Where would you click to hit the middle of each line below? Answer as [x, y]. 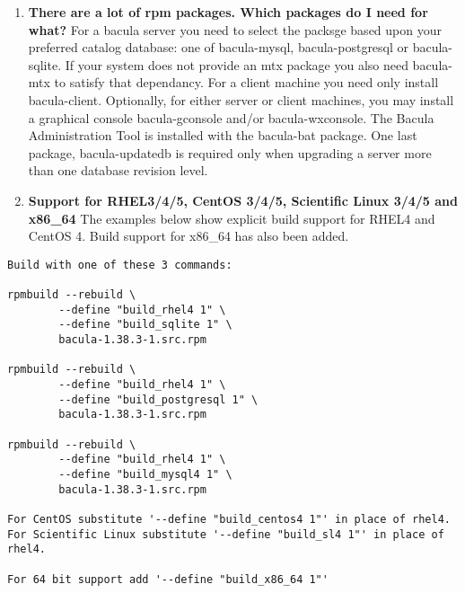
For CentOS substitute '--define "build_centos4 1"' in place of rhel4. [229, 519]
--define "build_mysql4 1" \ [145, 474]
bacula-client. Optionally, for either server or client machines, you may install [241, 99]
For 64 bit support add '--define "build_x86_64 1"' [168, 579]
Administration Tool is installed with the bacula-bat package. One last [223, 135]
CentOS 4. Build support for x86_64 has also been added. [189, 236]
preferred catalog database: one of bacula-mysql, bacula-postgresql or [219, 47]
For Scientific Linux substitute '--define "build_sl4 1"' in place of [226, 534]
